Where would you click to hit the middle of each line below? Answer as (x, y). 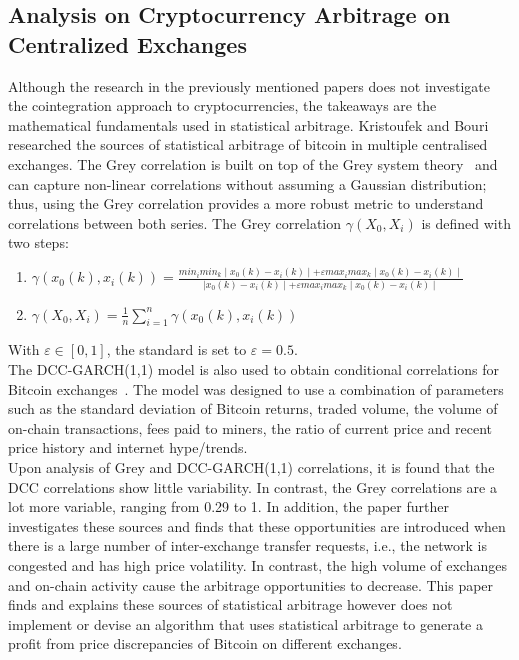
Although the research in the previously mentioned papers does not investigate (249, 85)
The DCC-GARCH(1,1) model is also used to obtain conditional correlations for (253, 369)
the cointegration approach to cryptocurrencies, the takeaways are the (222, 105)
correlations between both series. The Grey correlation (175, 222)
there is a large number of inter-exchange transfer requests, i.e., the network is (247, 545)
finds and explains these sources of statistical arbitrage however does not (230, 604)
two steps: (38, 242)
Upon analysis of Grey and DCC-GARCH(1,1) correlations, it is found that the (251, 467)
